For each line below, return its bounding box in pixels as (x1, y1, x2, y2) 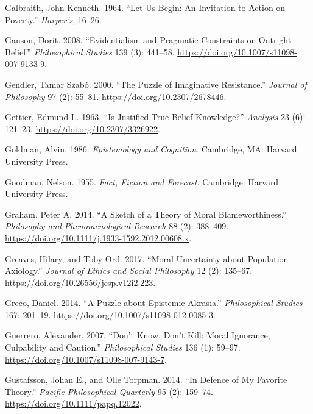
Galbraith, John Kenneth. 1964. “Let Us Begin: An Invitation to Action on (5, 1, 286, 13)
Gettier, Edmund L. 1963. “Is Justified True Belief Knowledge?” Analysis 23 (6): (5, 110, 306, 123)
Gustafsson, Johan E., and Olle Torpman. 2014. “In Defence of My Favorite (5, 373, 287, 386)
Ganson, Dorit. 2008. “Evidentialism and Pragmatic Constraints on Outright (5, 34, 292, 46)
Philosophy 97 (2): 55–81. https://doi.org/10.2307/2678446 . (5, 90, 227, 102)
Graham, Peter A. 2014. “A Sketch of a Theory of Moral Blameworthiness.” (5, 207, 287, 220)
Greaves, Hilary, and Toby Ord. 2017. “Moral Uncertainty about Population (5, 252, 289, 265)
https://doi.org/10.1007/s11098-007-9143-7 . (5, 352, 167, 365)
